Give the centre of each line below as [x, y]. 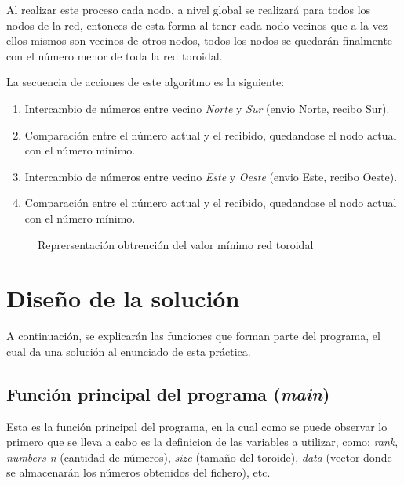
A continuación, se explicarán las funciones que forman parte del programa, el [193, 336]
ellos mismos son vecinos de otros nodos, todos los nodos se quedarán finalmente [200, 40]
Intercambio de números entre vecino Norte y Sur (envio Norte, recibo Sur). [207, 108]
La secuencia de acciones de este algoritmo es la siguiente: [146, 82]
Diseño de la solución [123, 298]
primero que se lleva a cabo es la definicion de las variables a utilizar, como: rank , [202, 442]
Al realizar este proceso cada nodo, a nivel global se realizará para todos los [189, 9]
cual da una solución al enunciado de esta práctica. [129, 351]
